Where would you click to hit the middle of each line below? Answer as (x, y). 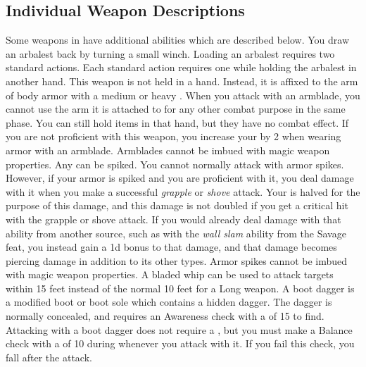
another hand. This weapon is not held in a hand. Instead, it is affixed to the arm (182, 81)
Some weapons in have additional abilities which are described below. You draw (178, 40)
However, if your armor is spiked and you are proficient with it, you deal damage (180, 178)
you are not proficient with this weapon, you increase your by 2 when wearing (173, 136)
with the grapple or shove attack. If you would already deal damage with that (173, 219)
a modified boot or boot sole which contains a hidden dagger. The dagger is (169, 302)
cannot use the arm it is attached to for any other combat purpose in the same (176, 109)
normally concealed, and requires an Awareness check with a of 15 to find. (165, 316)
